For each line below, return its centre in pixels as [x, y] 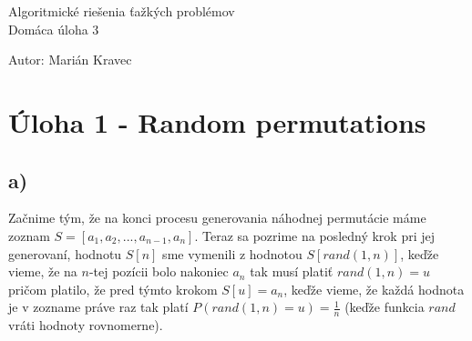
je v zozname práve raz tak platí [98, 307]
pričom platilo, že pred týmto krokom [113, 289]
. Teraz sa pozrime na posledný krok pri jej [315, 235]
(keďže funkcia [385, 307]
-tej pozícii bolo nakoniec [159, 271]
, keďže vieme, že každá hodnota [374, 289]
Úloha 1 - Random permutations [217, 121]
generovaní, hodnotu [65, 253]
